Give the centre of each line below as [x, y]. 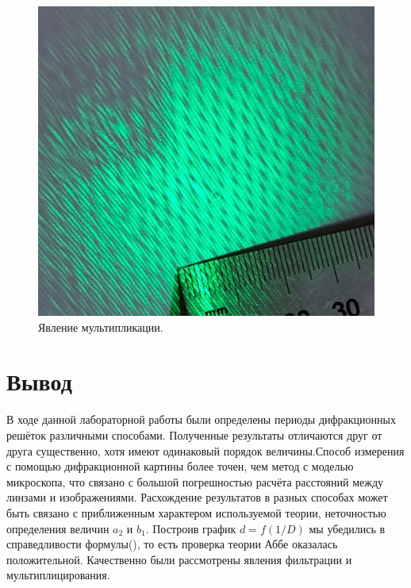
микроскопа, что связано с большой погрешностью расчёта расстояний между [195, 481]
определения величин [58, 528]
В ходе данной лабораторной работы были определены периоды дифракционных [201, 419]
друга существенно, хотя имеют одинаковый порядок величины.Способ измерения [205, 450]
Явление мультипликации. [101, 327]
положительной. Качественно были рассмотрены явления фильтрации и [179, 559]
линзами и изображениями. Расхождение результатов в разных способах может [197, 497]
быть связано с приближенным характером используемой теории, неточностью [196, 512]
